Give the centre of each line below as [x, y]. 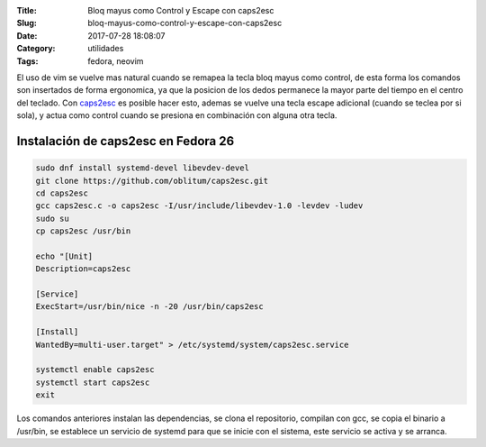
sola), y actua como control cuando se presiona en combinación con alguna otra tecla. [177, 115]
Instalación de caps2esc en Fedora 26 [126, 141]
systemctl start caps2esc [93, 382]
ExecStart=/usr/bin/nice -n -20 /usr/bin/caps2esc [150, 307]
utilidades [106, 49]
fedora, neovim [116, 61]
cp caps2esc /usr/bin [83, 231]
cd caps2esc [62, 193]
